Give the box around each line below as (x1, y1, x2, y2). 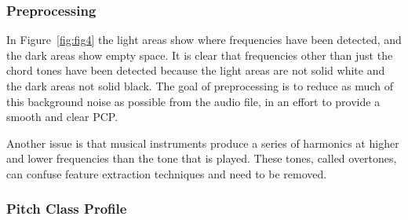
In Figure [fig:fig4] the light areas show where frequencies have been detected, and (6, 31, 402, 48)
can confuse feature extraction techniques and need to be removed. (6, 165, 327, 181)
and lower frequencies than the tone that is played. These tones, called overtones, (6, 150, 397, 167)
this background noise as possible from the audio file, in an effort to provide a (6, 93, 381, 109)
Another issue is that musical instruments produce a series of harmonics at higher (6, 134, 399, 151)
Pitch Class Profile (6, 199, 127, 218)
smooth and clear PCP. (6, 108, 118, 125)
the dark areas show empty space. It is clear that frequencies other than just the (6, 46, 393, 63)
